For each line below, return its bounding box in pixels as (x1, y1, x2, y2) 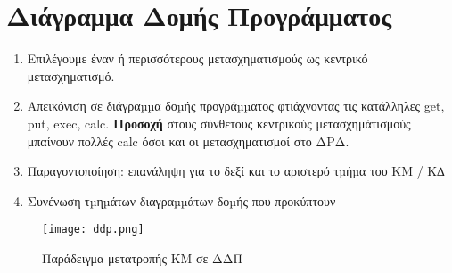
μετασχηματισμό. (27, 66, 115, 85)
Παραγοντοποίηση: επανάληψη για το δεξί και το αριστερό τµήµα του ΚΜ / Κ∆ (27, 161, 445, 180)
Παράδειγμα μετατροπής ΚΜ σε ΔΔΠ (42, 248, 242, 267)
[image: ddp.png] (42, 223, 144, 236)
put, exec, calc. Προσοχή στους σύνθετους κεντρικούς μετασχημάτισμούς (27, 113, 411, 132)
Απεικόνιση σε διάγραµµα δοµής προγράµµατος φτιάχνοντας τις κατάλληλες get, (27, 96, 445, 115)
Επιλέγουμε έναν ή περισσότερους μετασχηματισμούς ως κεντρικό (27, 49, 368, 68)
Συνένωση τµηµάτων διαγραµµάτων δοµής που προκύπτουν (27, 191, 336, 210)
